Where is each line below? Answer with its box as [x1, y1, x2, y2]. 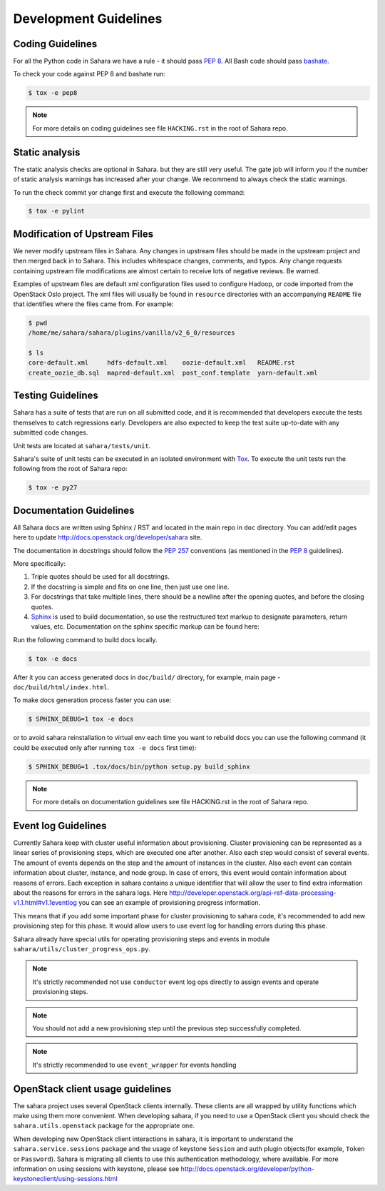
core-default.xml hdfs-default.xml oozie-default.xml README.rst [28, 359, 296, 367]
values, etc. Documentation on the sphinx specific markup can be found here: [31, 622, 260, 631]
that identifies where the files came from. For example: [13, 300, 174, 308]
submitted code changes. [13, 428, 88, 437]
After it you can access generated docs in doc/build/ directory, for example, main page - [13, 673, 281, 681]
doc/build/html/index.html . [13, 683, 110, 691]
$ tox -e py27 [28, 484, 78, 492]
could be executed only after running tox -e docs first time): [13, 743, 197, 752]
